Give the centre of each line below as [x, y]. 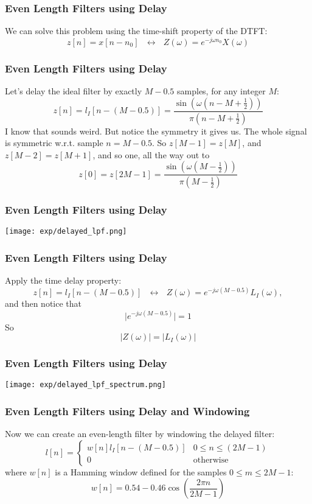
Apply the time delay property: [63, 280]
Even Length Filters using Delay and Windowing [127, 411]
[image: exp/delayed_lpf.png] [66, 232]
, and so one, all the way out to [151, 154]
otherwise [211, 460]
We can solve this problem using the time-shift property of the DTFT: [136, 31]
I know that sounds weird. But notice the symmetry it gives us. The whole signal [156, 131]
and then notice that [43, 303]
